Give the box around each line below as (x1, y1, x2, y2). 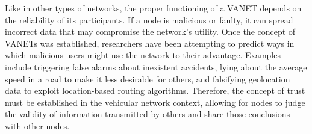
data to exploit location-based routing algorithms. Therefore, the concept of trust (5, 84, 305, 97)
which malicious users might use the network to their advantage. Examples (5, 49, 281, 61)
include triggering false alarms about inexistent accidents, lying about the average (5, 60, 307, 73)
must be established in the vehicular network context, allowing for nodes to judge (5, 96, 305, 108)
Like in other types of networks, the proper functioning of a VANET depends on (5, 2, 302, 14)
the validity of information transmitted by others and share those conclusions (5, 108, 290, 120)
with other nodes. (5, 119, 70, 132)
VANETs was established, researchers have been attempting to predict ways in (5, 37, 295, 49)
